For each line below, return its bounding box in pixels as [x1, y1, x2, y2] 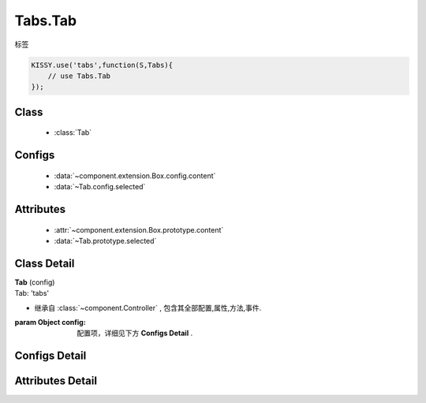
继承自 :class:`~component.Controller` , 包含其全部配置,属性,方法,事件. [34, 303, 262, 312]
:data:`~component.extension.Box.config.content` [54, 170, 216, 181]
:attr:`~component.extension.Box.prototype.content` [54, 225, 224, 234]
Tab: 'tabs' [14, 289, 50, 298]
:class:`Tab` [54, 128, 92, 137]
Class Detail [14, 256, 75, 270]
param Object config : [14, 317, 86, 327]
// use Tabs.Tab [47, 71, 110, 80]
